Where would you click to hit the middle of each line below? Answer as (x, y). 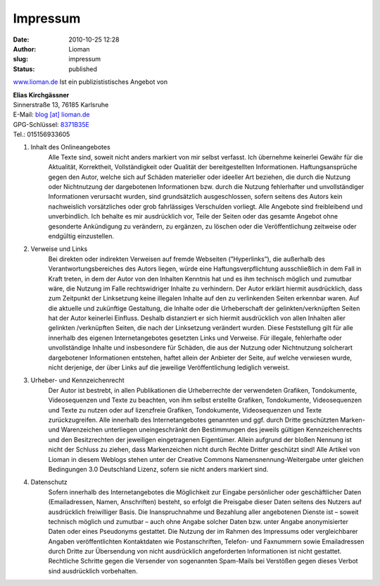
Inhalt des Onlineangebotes (70, 147)
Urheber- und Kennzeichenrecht (77, 380)
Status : (24, 69)
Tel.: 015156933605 (42, 135)
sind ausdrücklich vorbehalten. (93, 570)
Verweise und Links (59, 249)
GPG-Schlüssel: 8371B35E (51, 124)
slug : (20, 59)
